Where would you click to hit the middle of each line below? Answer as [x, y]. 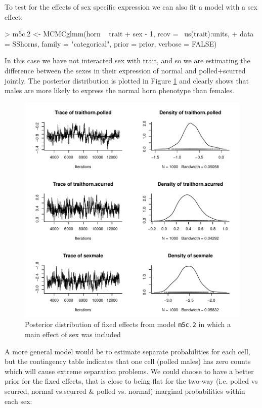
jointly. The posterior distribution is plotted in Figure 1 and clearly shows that [127, 80]
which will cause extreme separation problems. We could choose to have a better [129, 371]
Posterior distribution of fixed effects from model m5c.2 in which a [128, 324]
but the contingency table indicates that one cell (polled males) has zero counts [128, 361]
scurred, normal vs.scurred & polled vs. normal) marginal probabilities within [125, 391]
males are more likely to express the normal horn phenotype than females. [119, 90]
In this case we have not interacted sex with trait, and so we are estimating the [127, 60]
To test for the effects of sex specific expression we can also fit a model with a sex [131, 7]
